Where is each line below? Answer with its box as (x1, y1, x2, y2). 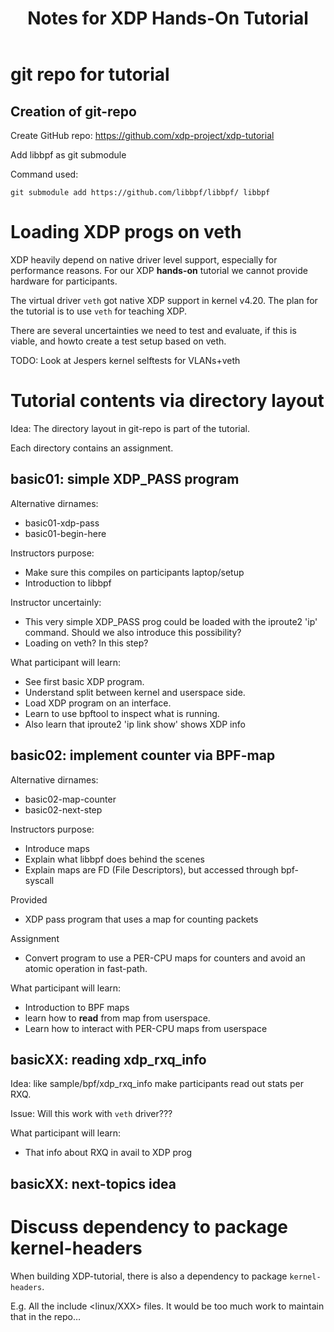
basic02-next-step (24, 803, 103, 816)
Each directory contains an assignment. (10, 442, 174, 454)
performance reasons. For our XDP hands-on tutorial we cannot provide (10, 264, 308, 276)
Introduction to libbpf (24, 577, 112, 589)
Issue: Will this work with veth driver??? (10, 1108, 173, 1120)
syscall (24, 874, 55, 886)
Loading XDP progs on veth (10, 221, 242, 244)
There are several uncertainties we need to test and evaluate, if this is (10, 324, 297, 336)
